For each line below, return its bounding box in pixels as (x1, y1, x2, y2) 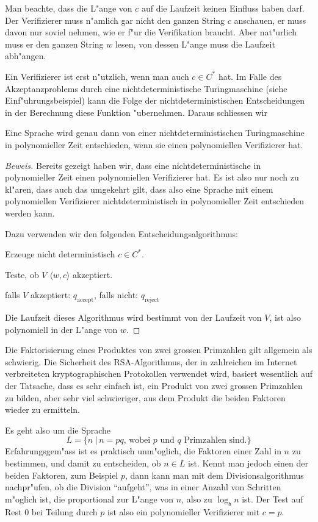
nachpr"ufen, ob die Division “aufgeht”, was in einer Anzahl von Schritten (5, 481, 281, 493)
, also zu (181, 492, 212, 505)
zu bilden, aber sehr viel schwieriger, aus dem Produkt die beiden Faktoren (5, 391, 286, 404)
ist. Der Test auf (242, 492, 303, 505)
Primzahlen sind (184, 436, 245, 445)
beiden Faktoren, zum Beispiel (5, 468, 118, 481)
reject (144, 297, 159, 304)
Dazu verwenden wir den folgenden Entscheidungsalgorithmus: (5, 227, 238, 240)
